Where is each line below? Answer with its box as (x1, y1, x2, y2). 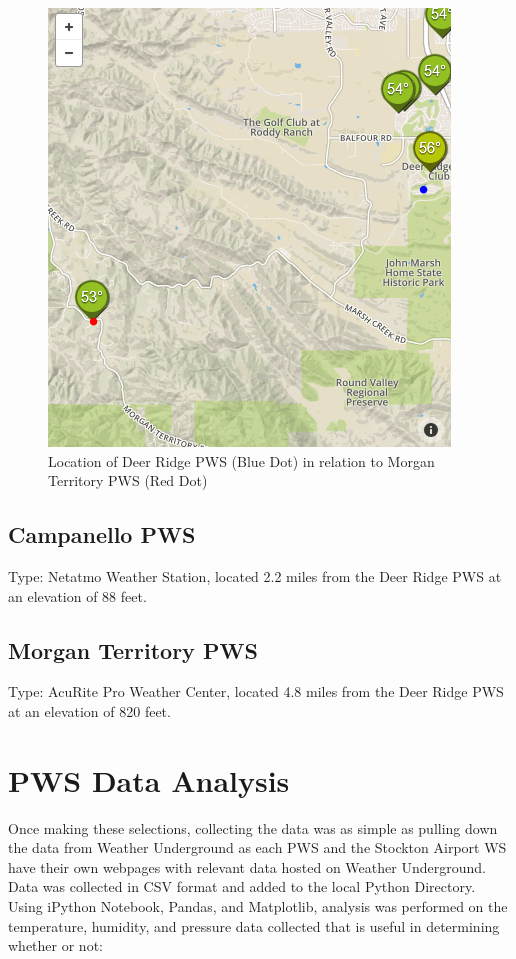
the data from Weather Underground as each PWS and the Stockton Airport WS (8, 837, 507, 858)
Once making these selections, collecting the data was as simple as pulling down (8, 817, 498, 838)
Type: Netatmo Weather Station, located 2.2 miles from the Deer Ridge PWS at (8, 565, 502, 586)
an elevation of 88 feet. (8, 585, 147, 606)
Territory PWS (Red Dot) (48, 470, 208, 491)
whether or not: (8, 935, 103, 956)
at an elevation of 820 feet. (8, 700, 171, 721)
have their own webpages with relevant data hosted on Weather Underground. (8, 856, 486, 877)
